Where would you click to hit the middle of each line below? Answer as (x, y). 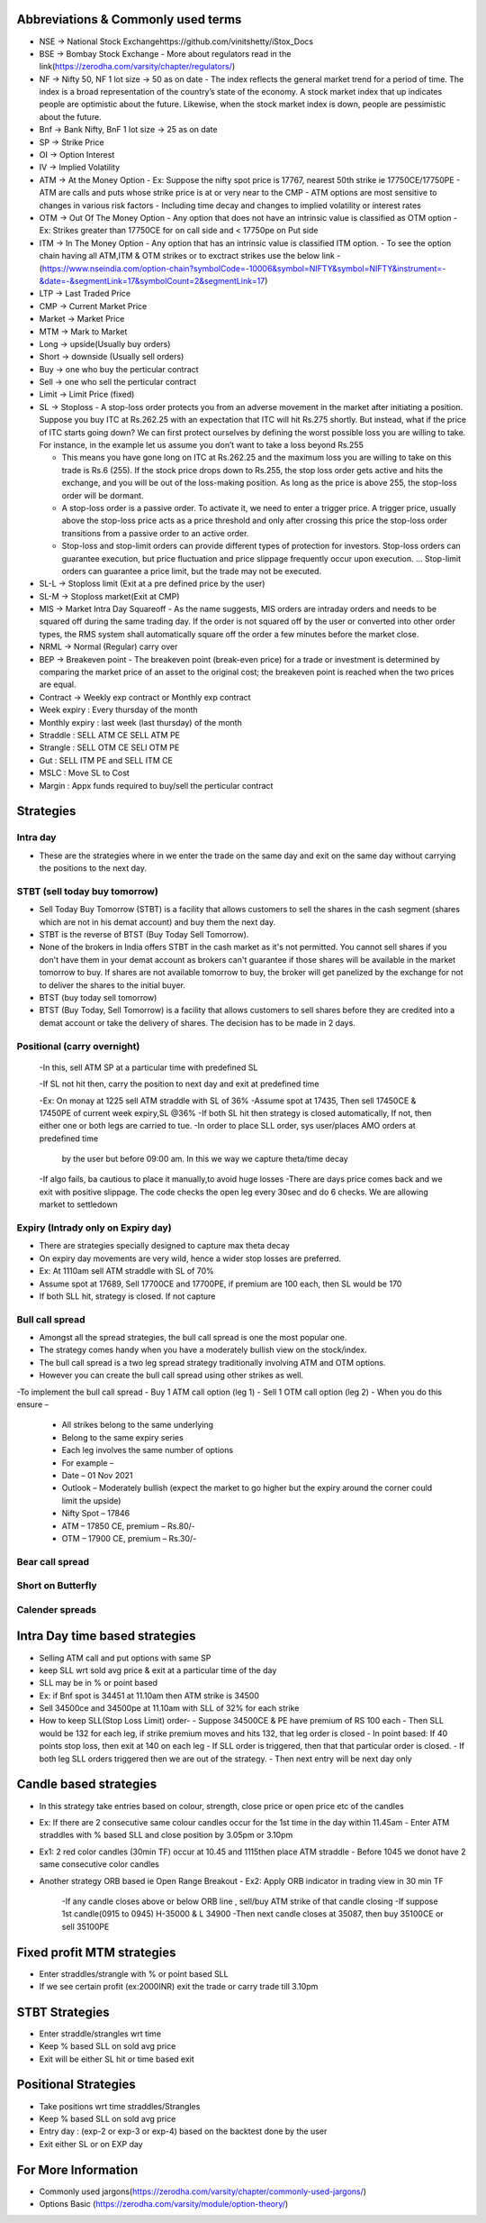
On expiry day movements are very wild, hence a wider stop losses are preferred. (190, 1258)
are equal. (58, 684)
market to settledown (79, 1204)
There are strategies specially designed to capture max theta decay (164, 1246)
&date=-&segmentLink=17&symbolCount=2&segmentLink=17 (152, 280)
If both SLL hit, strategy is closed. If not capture (127, 1296)
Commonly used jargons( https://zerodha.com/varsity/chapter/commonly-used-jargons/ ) (203, 2191)
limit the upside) (91, 1500)
